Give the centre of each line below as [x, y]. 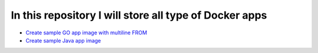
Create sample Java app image [63, 40]
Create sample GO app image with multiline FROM [86, 33]
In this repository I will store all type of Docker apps [139, 15]
